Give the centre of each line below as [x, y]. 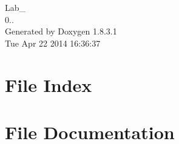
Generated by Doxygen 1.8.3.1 [61, 31]
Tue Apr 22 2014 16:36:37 [53, 43]
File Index [49, 84]
